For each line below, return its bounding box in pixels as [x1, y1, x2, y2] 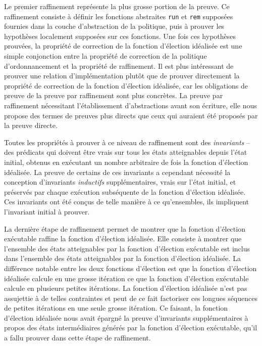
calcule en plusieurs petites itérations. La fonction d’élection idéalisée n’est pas [4, 283, 247, 293]
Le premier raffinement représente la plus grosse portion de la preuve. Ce [4, 1, 230, 11]
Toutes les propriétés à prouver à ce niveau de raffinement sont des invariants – [4, 137, 250, 147]
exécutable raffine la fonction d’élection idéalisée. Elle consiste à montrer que [4, 233, 242, 244]
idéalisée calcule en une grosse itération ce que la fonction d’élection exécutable [4, 273, 249, 283]
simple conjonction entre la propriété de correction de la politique [4, 51, 207, 61]
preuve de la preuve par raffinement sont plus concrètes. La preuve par [4, 90, 223, 101]
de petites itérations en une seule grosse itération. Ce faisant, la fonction [4, 302, 228, 313]
